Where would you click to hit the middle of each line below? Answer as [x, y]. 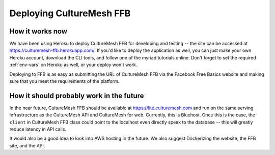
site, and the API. [27, 145]
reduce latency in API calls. [38, 129]
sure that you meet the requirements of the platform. [64, 81]
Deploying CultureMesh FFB [70, 13]
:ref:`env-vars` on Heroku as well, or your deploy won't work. [73, 65]
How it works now [38, 31]
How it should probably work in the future [77, 96]
